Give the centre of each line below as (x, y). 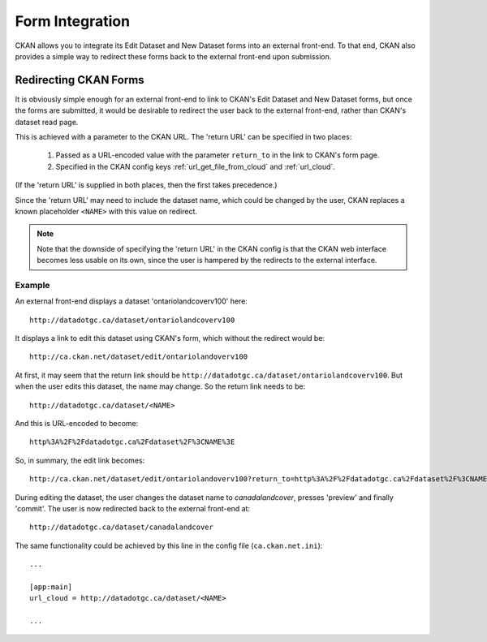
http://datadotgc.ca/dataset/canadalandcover (122, 527)
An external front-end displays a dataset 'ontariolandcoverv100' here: (131, 301)
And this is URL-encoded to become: (77, 424)
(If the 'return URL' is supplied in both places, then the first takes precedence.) (146, 185)
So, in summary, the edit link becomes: (80, 460)
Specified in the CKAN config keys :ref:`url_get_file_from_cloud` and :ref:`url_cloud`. (196, 166)
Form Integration (72, 21)
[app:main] (51, 587)
